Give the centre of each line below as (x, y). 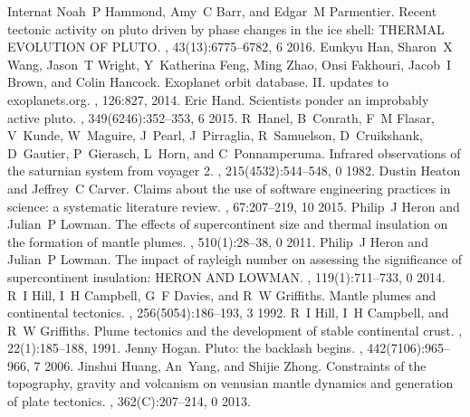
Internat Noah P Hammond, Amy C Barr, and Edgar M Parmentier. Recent (222, 11)
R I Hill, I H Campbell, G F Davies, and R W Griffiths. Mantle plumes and (222, 294)
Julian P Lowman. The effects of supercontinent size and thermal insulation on (228, 224)
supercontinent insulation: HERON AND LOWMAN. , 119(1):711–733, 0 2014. (227, 276)
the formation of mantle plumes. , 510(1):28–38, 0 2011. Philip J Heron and (218, 241)
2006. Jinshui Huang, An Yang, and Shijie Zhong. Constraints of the (235, 365)
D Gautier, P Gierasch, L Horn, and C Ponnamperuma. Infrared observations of (234, 152)
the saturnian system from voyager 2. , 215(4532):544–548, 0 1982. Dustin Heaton (234, 171)
